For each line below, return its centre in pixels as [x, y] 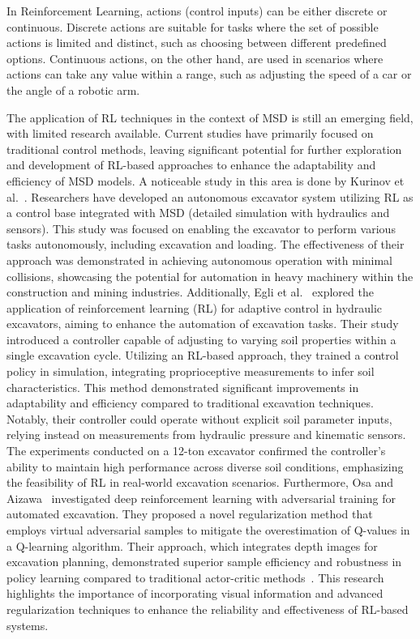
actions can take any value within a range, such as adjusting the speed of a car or [209, 74]
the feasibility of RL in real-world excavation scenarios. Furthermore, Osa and [200, 482]
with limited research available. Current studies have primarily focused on [190, 133]
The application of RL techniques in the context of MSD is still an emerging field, [210, 117]
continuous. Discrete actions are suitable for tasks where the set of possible [193, 26]
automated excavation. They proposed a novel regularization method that [190, 514]
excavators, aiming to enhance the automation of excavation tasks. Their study [203, 324]
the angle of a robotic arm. [73, 89]
